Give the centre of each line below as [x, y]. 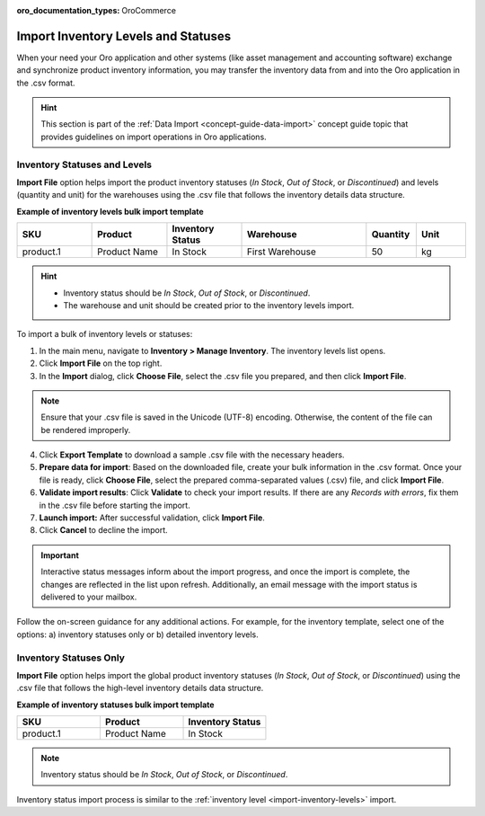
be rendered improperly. [86, 430]
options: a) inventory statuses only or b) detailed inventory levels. [138, 634]
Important [60, 555]
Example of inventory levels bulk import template [110, 211]
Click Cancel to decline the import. [103, 530]
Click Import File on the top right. [101, 363]
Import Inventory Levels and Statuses [124, 36]
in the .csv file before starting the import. [115, 505]
